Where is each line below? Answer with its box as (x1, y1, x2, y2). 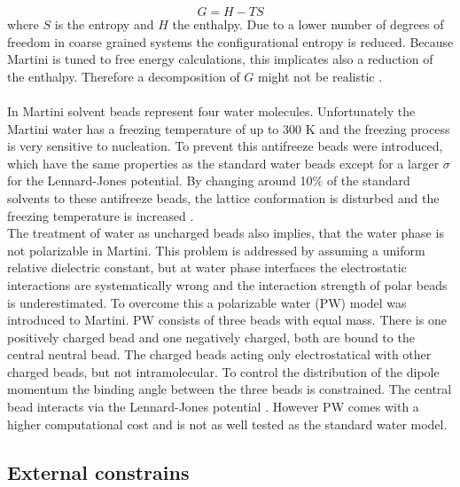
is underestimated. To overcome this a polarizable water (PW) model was (7, 293, 407, 311)
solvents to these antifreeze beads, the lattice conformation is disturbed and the (7, 188, 440, 207)
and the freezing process (319, 119, 450, 137)
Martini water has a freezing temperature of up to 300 (7, 119, 301, 137)
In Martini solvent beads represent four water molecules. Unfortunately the (7, 101, 416, 120)
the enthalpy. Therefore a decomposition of (7, 67, 240, 85)
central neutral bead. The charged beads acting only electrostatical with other (7, 345, 432, 364)
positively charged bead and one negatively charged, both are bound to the (7, 327, 415, 346)
